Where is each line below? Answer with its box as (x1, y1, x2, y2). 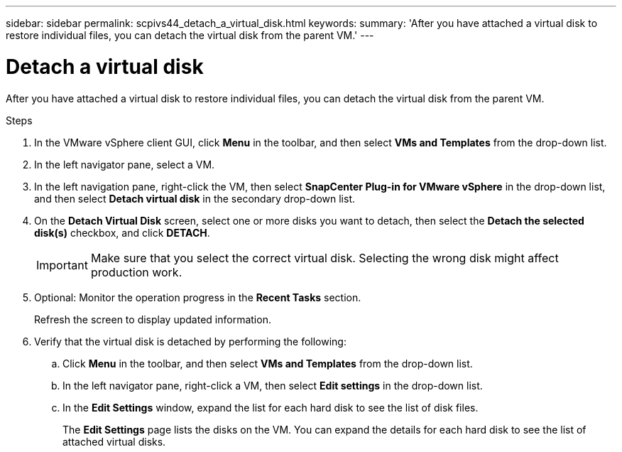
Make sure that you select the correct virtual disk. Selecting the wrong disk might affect (90, 250, 559, 265)
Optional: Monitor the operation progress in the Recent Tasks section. (34, 291, 361, 303)
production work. (90, 264, 182, 279)
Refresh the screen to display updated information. (34, 313, 271, 325)
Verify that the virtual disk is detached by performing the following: (34, 335, 347, 348)
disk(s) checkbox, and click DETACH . (34, 226, 210, 239)
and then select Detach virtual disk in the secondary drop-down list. (34, 192, 355, 205)
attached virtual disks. (62, 435, 166, 448)
